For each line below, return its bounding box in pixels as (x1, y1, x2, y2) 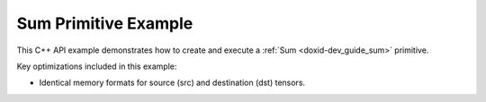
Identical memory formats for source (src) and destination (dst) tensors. (39, 77, 306, 89)
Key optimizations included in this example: (16, 61, 177, 72)
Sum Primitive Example (16, 13, 193, 33)
